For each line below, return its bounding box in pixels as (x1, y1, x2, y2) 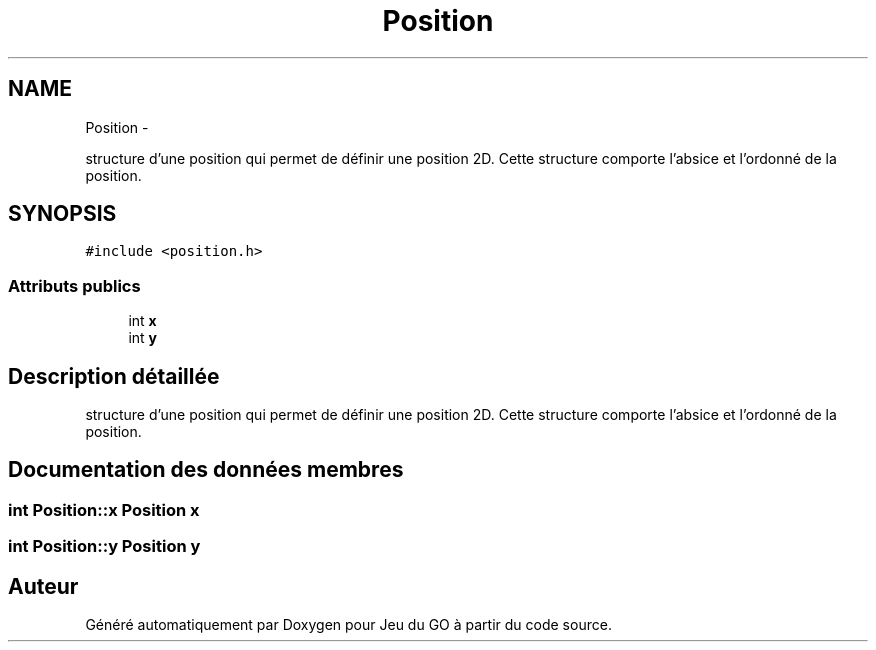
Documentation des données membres (8, 457, 404, 483)
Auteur (8, 573, 79, 599)
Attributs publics (8, 275, 141, 296)
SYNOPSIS (8, 201, 117, 227)
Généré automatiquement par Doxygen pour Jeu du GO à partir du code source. (85, 616, 612, 634)
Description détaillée (8, 363, 220, 389)
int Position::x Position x (8, 499, 200, 520)
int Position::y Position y (8, 536, 201, 557)
